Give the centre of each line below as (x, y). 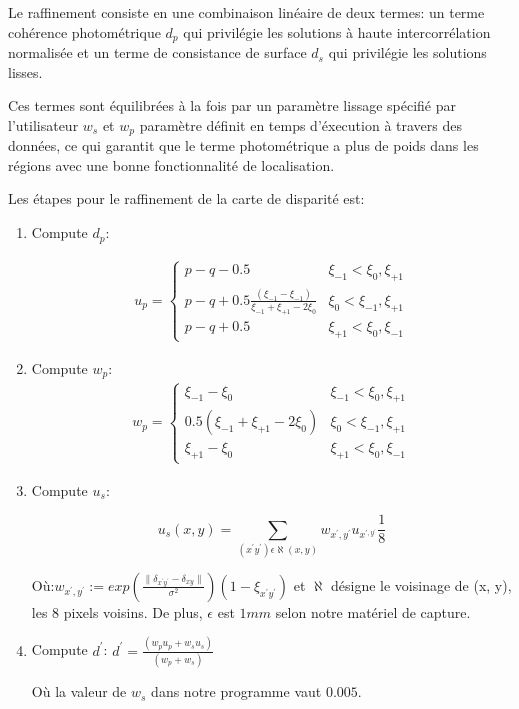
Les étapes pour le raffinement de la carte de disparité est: (186, 198)
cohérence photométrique (84, 31)
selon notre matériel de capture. (373, 611)
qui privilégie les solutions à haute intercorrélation (337, 31)
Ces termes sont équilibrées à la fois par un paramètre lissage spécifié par (232, 105)
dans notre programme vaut (236, 691)
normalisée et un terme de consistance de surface (157, 52)
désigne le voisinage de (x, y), (421, 584)
